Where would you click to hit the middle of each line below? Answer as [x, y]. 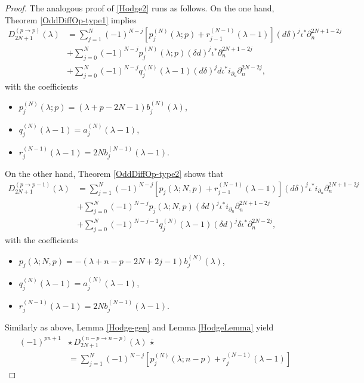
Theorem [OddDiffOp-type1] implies [71, 19]
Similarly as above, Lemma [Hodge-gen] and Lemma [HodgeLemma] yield [139, 327]
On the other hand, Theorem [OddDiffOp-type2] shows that [114, 173]
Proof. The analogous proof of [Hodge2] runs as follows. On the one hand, [140, 8]
